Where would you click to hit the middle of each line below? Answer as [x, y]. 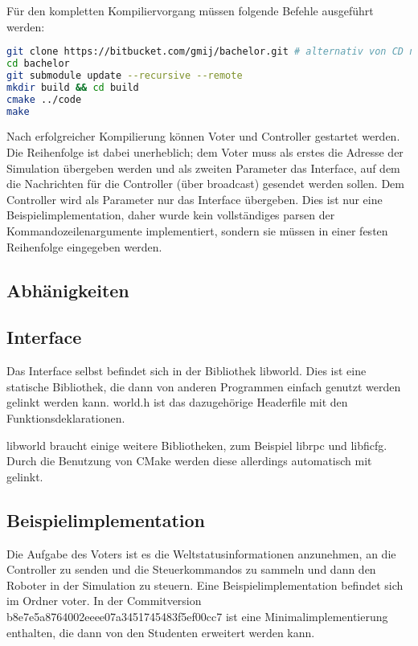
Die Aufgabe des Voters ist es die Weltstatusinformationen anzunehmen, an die [201, 553]
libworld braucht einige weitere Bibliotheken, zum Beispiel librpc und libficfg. [197, 445]
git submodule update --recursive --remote [125, 75]
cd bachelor [38, 64]
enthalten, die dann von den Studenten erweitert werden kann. [161, 632]
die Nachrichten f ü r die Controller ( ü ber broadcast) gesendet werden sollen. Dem [206, 184]
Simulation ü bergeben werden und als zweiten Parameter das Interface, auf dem [203, 168]
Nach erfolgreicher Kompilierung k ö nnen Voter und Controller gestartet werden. [203, 136]
